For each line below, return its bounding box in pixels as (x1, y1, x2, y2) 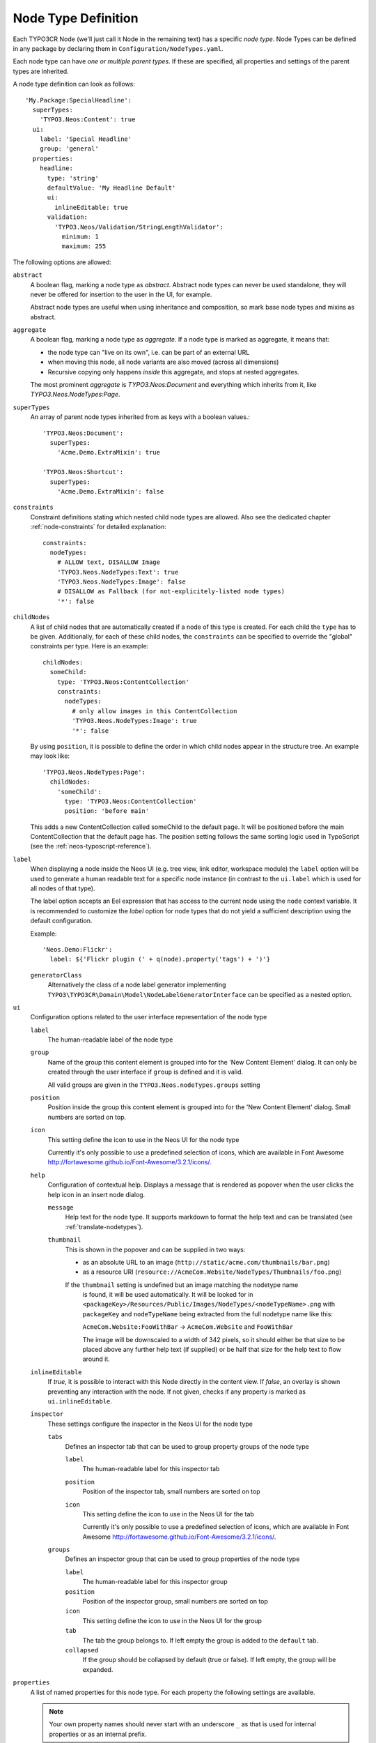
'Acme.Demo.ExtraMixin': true (56, 448, 160, 457)
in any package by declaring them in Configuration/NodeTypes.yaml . (13, 44, 224, 52)
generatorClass (30, 971, 83, 979)
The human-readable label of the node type (47, 1035, 173, 1044)
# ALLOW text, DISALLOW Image (56, 558, 160, 566)
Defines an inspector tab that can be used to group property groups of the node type (65, 1442, 309, 1450)
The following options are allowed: (13, 258, 111, 266)
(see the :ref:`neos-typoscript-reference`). (30, 842, 152, 851)
